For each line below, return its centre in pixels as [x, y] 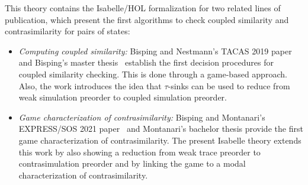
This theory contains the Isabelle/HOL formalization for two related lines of [143, 8]
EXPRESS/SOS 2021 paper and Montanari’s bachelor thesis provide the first [161, 129]
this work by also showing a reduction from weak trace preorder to [139, 152]
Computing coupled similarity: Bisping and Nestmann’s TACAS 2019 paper [155, 51]
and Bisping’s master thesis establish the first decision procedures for [146, 62]
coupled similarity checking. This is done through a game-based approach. [153, 74]
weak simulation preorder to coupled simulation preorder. [123, 97]
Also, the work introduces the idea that [90, 85]
